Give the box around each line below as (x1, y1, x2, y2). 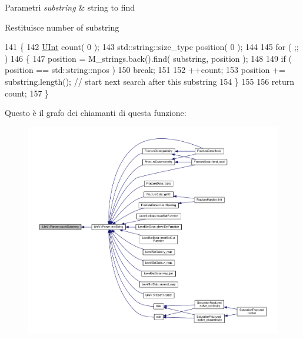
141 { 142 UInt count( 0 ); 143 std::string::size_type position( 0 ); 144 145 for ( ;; (5, 41, 299, 53)
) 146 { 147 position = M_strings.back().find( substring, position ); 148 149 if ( (5, 52, 292, 64)
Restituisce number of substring (5, 21, 119, 33)
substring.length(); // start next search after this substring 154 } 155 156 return (5, 75, 295, 87)
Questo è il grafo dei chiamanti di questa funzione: (5, 107, 187, 119)
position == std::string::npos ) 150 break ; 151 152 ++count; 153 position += (5, 64, 285, 76)
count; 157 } (5, 87, 49, 99)
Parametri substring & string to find (5, 1, 135, 13)
